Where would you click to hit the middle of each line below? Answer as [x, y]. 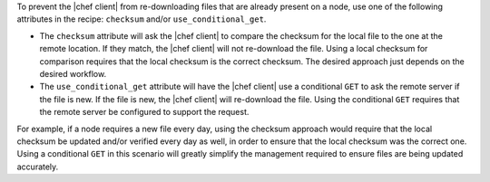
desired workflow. [73, 73]
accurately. [38, 167]
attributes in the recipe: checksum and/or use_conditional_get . [142, 19]
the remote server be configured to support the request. [144, 112]
